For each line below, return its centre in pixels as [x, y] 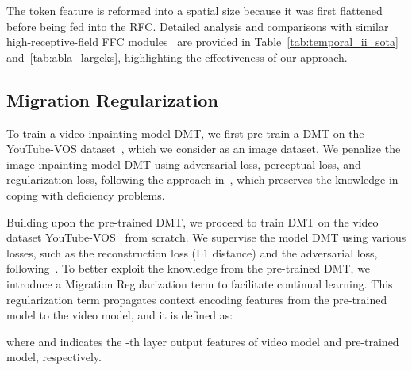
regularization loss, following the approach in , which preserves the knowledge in [202, 179]
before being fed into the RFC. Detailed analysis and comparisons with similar [198, 26]
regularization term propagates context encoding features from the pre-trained [197, 299]
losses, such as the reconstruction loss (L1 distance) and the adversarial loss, [192, 252]
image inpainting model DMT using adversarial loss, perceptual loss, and [184, 164]
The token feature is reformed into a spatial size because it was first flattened [194, 10]
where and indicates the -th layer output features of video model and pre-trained [203, 341]
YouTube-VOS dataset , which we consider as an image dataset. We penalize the [204, 149]
